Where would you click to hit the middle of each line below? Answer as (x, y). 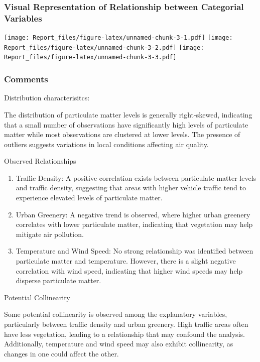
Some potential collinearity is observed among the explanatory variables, (116, 314)
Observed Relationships (40, 161)
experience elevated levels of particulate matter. (89, 198)
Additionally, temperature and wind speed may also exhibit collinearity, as (119, 344)
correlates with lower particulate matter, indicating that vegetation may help (134, 224)
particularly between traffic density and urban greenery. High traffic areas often (126, 324)
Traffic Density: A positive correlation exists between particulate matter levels (136, 177)
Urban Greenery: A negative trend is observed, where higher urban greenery (133, 214)
